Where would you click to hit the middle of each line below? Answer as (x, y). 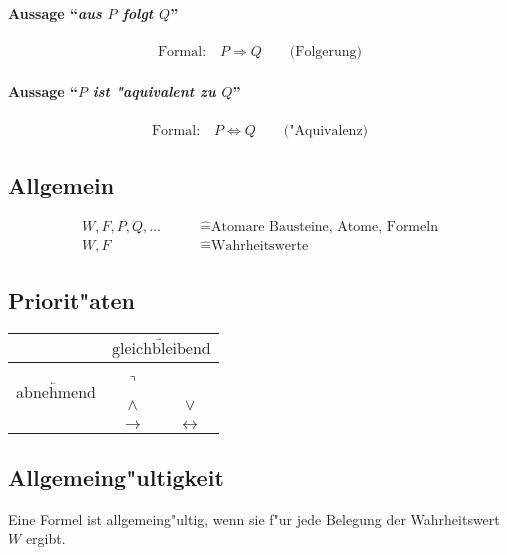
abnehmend (56, 392)
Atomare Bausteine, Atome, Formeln (324, 227)
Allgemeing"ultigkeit (116, 477)
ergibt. (45, 538)
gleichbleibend (161, 349)
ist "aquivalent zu (154, 91)
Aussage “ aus (55, 12)
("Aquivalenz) (326, 130)
